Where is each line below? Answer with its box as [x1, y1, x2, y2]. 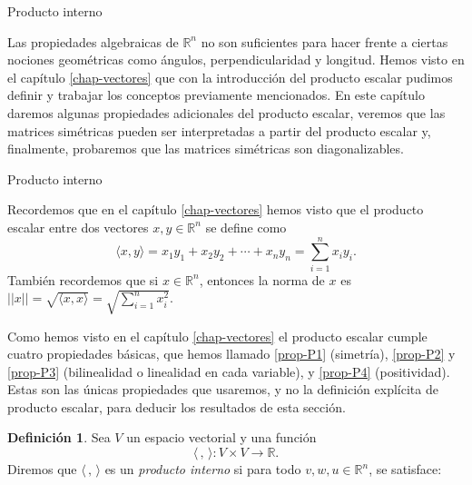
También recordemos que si [7, 270, 159, 289]
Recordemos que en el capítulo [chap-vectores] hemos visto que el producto [7, 200, 424, 219]
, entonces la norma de [199, 270, 325, 289]
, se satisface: [369, 460, 442, 479]
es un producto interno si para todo [104, 460, 301, 479]
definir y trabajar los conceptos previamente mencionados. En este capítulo [7, 85, 425, 104]
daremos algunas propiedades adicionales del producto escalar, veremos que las [7, 103, 446, 122]
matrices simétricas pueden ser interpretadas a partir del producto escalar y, [7, 121, 431, 140]
